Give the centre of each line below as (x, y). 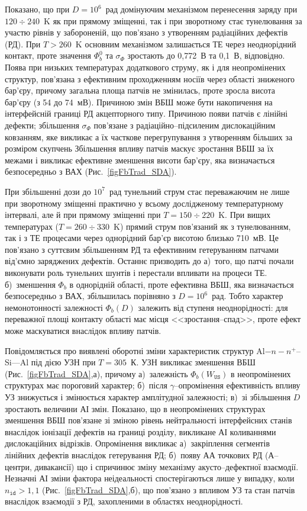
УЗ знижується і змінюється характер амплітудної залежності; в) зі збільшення (148, 397)
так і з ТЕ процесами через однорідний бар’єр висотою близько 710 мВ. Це (142, 238)
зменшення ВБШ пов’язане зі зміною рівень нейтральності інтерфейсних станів (148, 420)
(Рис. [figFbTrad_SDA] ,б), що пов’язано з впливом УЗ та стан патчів (169, 489)
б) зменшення (30, 284)
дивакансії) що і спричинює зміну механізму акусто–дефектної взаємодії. (167, 466)
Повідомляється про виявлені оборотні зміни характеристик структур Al (135, 350)
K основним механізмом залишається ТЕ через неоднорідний (186, 44)
